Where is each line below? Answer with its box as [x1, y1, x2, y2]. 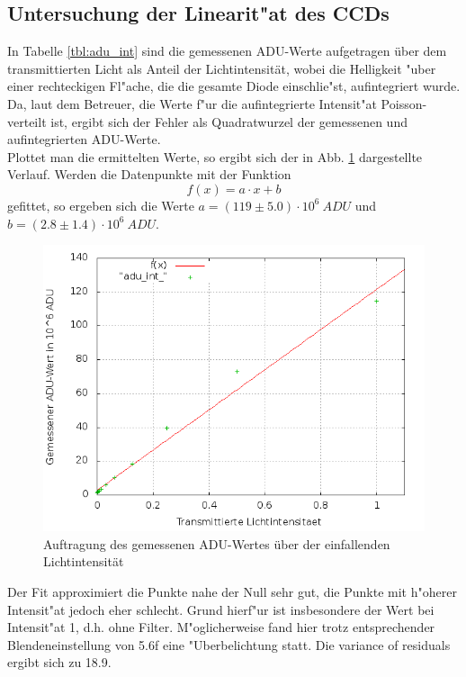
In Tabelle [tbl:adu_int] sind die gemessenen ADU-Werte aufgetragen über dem [7, 41, 447, 60]
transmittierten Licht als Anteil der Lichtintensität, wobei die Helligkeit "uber [7, 59, 436, 77]
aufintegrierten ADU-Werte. [7, 130, 161, 149]
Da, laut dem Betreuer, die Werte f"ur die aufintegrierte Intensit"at [7, 94, 377, 113]
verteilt [7, 112, 47, 131]
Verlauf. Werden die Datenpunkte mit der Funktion [7, 165, 291, 184]
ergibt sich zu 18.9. [7, 653, 112, 672]
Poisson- [381, 94, 427, 113]
